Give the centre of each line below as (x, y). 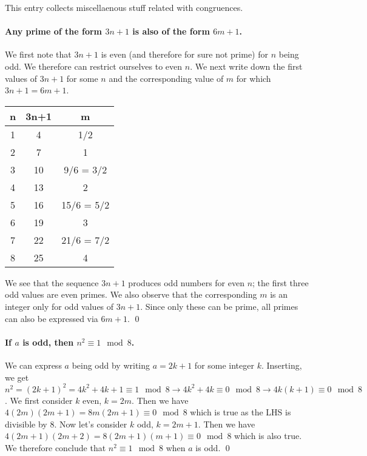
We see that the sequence (52, 282)
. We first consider (39, 400)
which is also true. (268, 436)
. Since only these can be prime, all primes (219, 306)
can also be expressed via (52, 318)
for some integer (224, 365)
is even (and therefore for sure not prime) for (184, 54)
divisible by (26, 424)
